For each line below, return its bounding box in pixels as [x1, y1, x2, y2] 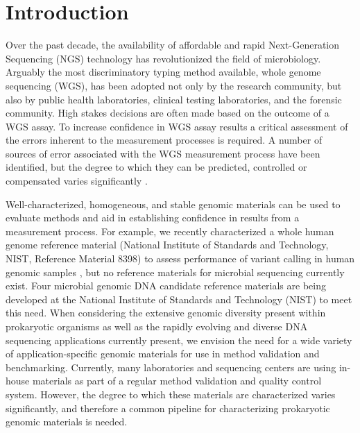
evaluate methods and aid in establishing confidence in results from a [6, 210, 300, 225]
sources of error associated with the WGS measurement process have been [6, 146, 320, 160]
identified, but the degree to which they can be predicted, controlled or [6, 160, 307, 174]
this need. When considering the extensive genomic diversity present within [6, 305, 326, 320]
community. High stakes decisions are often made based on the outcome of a [6, 105, 329, 120]
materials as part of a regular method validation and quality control [32, 373, 322, 388]
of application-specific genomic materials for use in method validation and [6, 346, 320, 361]
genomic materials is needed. [6, 414, 128, 429]
